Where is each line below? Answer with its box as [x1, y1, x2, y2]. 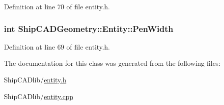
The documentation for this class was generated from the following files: [4, 58, 221, 68]
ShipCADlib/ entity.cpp [4, 91, 74, 101]
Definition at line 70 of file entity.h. [4, 1, 110, 11]
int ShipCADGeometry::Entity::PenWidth [4, 22, 173, 34]
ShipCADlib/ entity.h [4, 75, 67, 84]
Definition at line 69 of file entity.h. [4, 41, 110, 52]
